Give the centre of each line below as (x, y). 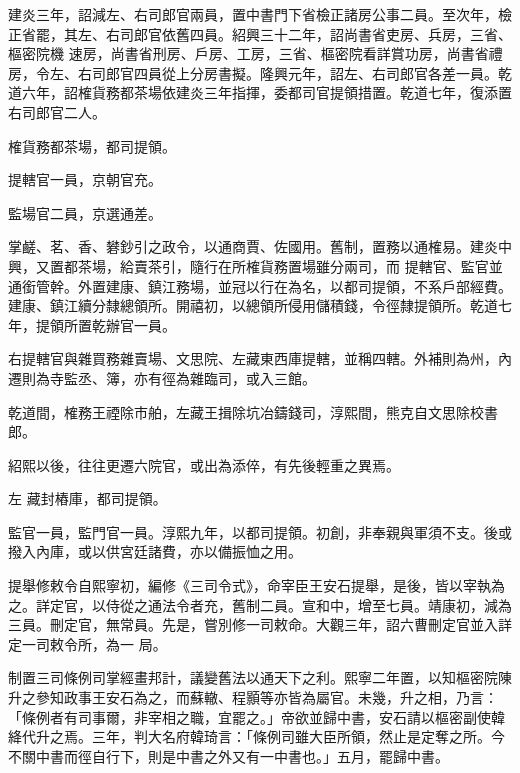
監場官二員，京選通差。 (85, 212)
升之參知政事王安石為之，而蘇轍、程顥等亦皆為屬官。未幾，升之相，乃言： (253, 697)
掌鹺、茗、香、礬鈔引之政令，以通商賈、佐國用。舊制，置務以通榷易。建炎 (253, 246)
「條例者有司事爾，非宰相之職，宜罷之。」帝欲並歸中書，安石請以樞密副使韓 (256, 716)
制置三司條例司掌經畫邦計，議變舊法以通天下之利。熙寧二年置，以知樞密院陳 (260, 677)
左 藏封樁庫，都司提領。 (87, 498)
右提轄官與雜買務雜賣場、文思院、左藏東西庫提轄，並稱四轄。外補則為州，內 (260, 358)
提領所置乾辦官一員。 (105, 324)
